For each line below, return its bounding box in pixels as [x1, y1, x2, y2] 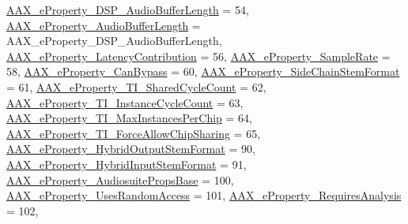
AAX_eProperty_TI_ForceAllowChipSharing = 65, [6, 125, 261, 141]
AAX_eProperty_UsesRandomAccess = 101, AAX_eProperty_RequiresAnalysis [6, 187, 402, 203]
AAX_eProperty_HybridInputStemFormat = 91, [6, 155, 247, 172]
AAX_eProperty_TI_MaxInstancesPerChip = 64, [6, 110, 253, 126]
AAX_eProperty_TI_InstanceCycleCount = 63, [6, 94, 244, 110]
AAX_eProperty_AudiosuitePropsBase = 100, [6, 171, 234, 188]
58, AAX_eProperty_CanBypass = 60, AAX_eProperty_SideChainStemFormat [6, 63, 400, 80]
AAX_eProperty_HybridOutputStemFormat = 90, [6, 140, 255, 157]
